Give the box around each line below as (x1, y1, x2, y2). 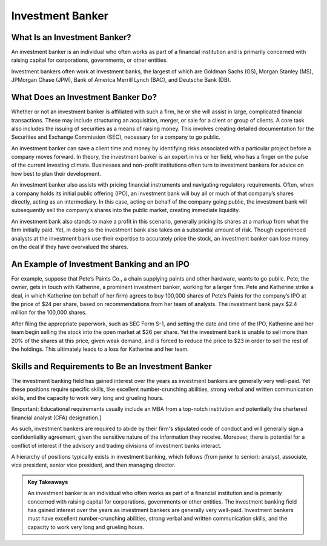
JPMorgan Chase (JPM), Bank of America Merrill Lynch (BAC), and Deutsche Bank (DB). (11, 76, 231, 84)
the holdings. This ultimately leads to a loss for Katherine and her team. (11, 345, 189, 353)
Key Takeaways (27, 478, 68, 485)
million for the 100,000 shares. (11, 309, 87, 316)
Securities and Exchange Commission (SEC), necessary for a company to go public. (11, 133, 221, 141)
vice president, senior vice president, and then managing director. (11, 461, 176, 469)
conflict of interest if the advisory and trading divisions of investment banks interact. (11, 442, 222, 449)
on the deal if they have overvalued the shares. (11, 243, 128, 250)
